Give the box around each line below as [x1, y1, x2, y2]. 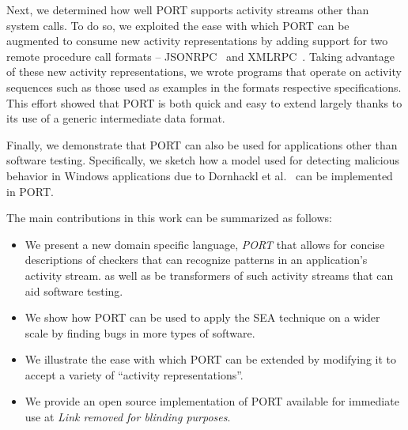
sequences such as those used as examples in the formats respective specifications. [6, 78, 402, 95]
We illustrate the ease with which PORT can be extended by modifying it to [25, 351, 396, 368]
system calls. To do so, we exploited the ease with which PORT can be [6, 17, 349, 33]
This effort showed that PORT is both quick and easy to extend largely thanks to [6, 94, 402, 111]
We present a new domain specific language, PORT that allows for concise [25, 236, 385, 252]
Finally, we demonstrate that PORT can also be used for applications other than [6, 136, 398, 153]
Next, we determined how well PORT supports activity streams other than [6, 2, 369, 17]
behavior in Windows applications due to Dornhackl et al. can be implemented [6, 167, 393, 183]
